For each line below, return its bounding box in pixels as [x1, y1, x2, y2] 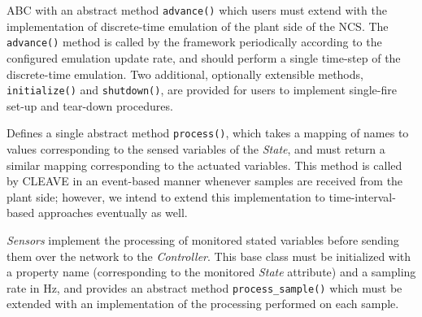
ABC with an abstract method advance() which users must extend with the [7, 2, 387, 18]
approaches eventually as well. [37, 204, 188, 221]
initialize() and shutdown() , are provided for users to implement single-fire [7, 81, 397, 98]
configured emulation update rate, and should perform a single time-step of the [7, 49, 401, 66]
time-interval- [328, 188, 396, 205]
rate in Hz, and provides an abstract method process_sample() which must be [7, 279, 402, 296]
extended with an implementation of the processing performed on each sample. [7, 295, 399, 312]
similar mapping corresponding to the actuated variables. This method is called [7, 156, 402, 173]
